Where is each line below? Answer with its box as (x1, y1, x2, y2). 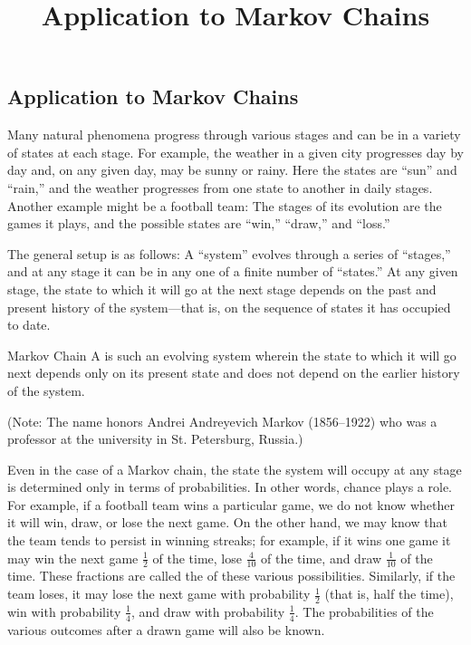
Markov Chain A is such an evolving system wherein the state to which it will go (7, 345, 457, 364)
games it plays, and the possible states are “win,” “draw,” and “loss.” (7, 214, 390, 233)
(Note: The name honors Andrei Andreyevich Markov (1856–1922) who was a (7, 411, 437, 430)
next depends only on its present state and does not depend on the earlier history (7, 363, 460, 382)
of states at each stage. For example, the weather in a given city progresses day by (7, 142, 464, 161)
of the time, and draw (261, 548, 382, 567)
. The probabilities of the (294, 602, 434, 621)
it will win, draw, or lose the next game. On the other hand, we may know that (7, 513, 447, 532)
